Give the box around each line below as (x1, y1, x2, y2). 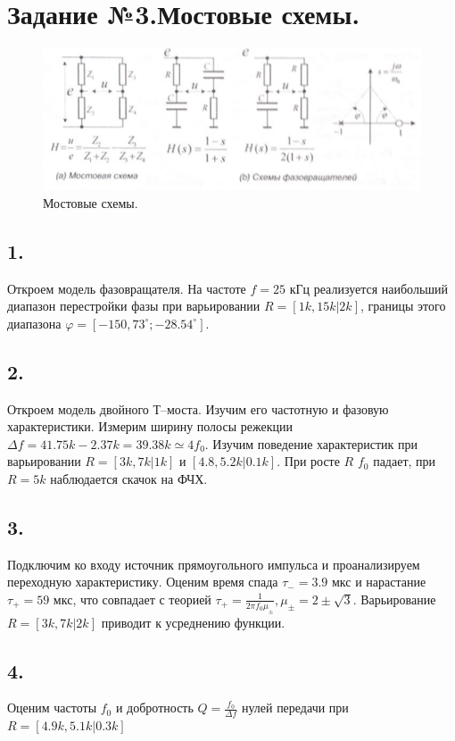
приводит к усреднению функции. (101, 612, 285, 631)
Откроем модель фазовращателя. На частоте (7, 279, 246, 297)
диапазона (7, 313, 62, 332)
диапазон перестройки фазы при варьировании (7, 296, 261, 315)
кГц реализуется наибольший (289, 279, 449, 297)
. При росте (277, 452, 340, 470)
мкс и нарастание (331, 572, 426, 591)
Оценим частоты (7, 698, 97, 717)
